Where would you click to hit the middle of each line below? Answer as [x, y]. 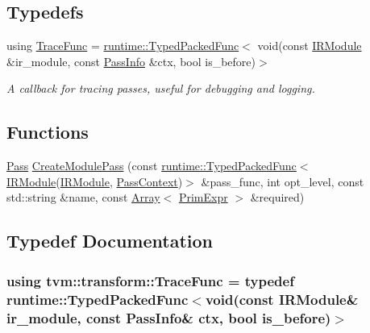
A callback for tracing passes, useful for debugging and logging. [161, 88]
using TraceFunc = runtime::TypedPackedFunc [123, 46]
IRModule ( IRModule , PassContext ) [95, 181]
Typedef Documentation [110, 241]
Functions [48, 132]
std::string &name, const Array [83, 197]
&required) [277, 197]
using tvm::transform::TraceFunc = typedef [150, 280]
